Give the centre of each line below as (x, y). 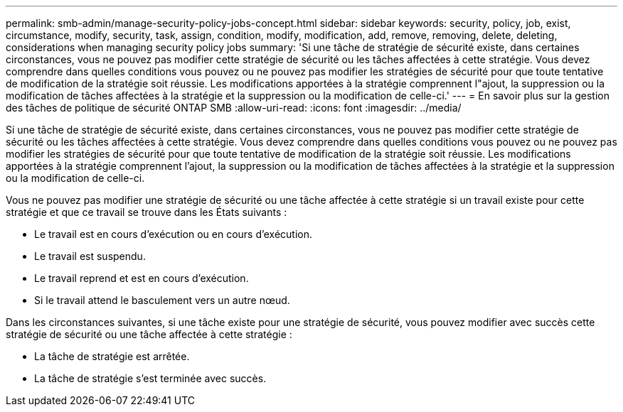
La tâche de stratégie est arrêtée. (112, 356)
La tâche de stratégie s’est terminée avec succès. (150, 378)
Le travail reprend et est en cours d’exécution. (142, 278)
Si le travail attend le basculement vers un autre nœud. (162, 300)
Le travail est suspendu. (90, 256)
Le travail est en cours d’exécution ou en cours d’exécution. (174, 234)
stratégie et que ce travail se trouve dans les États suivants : (147, 212)
